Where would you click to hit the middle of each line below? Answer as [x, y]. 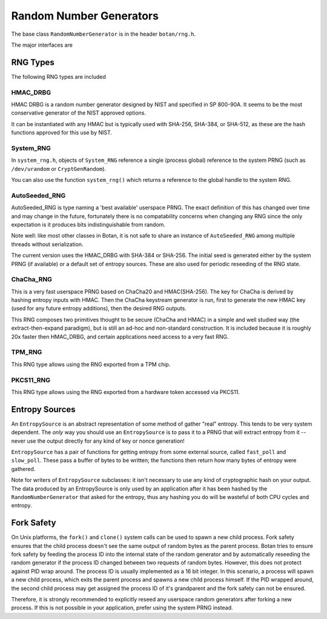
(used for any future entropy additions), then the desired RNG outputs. [99, 309]
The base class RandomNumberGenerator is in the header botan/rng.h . [104, 34]
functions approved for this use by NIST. [61, 133]
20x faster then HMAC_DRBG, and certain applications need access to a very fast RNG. [120, 336]
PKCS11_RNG [31, 380]
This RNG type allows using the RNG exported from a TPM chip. [91, 364]
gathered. [23, 469]
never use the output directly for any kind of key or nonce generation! [98, 441]
